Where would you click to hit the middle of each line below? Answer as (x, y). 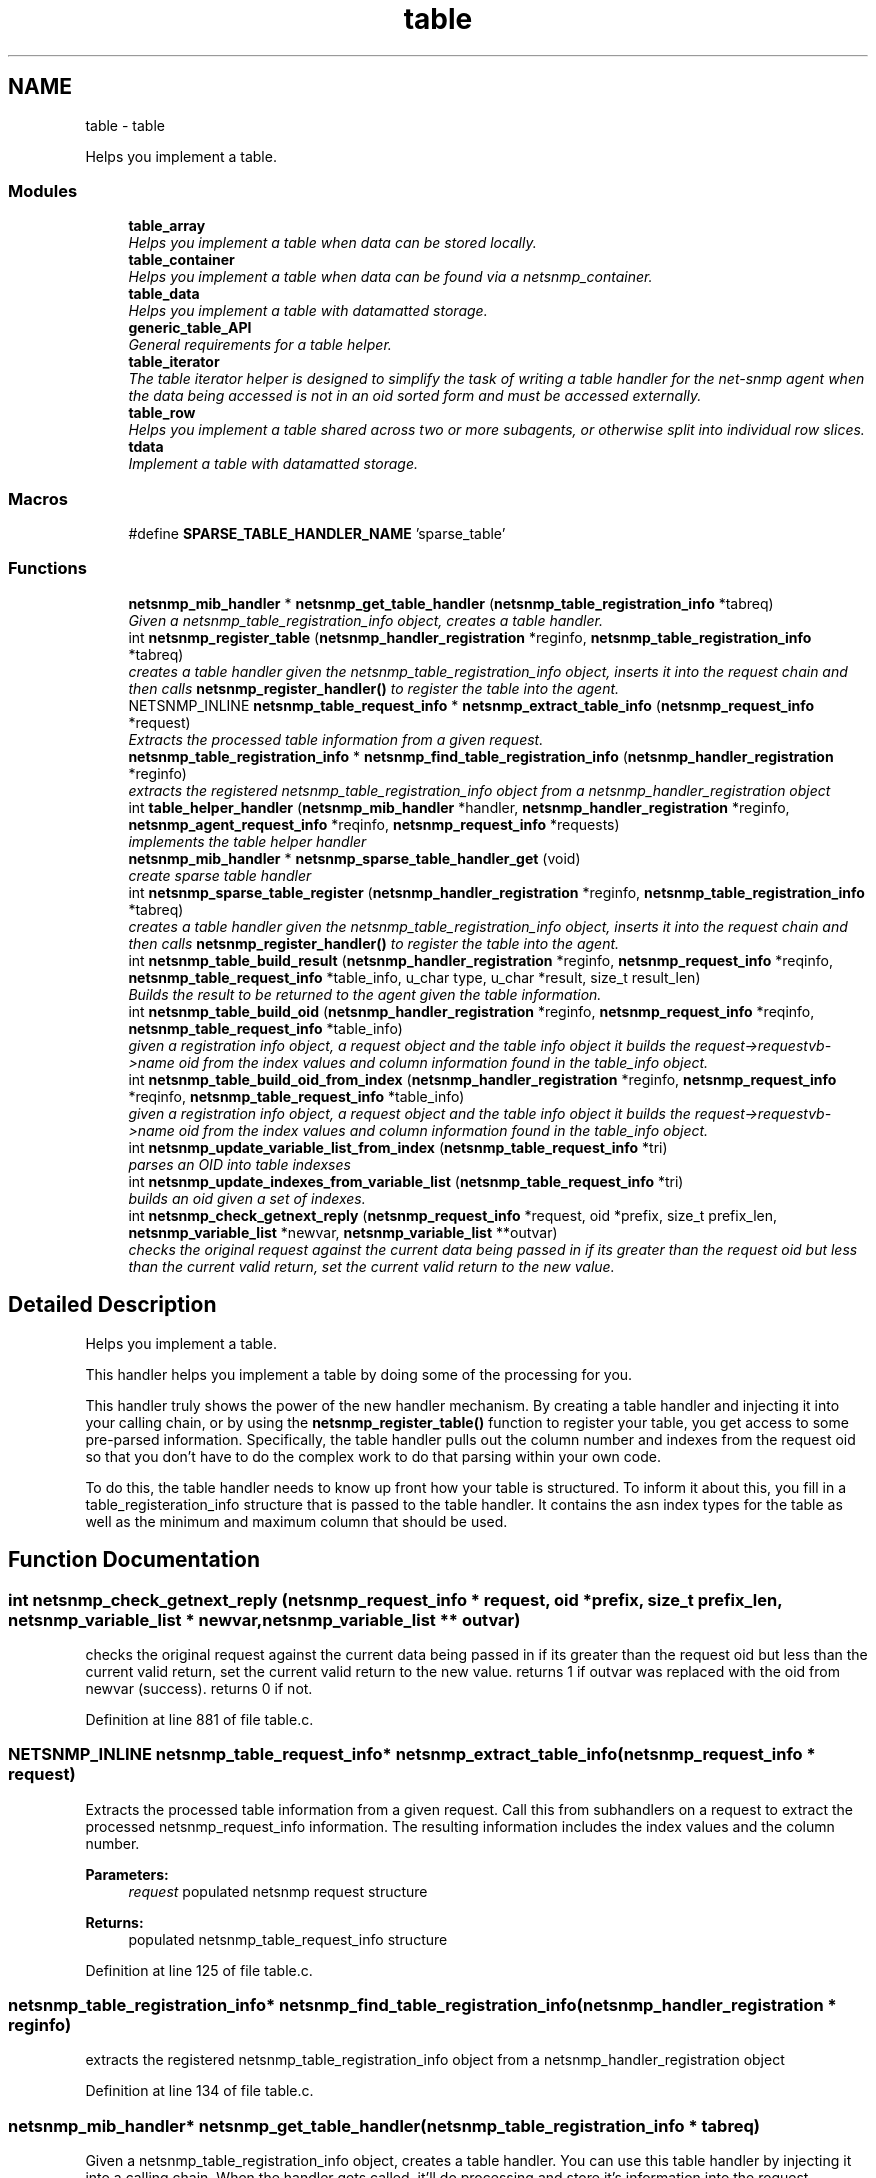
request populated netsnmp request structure (278, 1891)
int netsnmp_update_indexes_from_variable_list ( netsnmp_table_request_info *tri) (406, 1181)
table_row (162, 413)
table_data (164, 294)
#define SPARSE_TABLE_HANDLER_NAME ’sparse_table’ (317, 534)
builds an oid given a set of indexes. (247, 1198)
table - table (125, 125)
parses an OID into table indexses (239, 1164)
